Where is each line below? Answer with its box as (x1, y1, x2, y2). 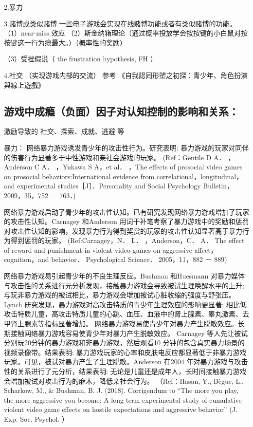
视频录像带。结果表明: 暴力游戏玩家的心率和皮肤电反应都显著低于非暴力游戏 (4, 347, 247, 357)
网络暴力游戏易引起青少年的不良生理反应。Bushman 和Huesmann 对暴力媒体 (4, 271, 245, 281)
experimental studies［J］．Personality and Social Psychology (17, 181, 201, 191)
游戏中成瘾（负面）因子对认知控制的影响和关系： (4, 103, 239, 118)
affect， (194, 244, 217, 255)
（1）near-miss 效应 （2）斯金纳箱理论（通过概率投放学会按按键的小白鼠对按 (4, 28, 248, 38)
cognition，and (4, 254, 49, 264)
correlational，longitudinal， (156, 171, 243, 181)
